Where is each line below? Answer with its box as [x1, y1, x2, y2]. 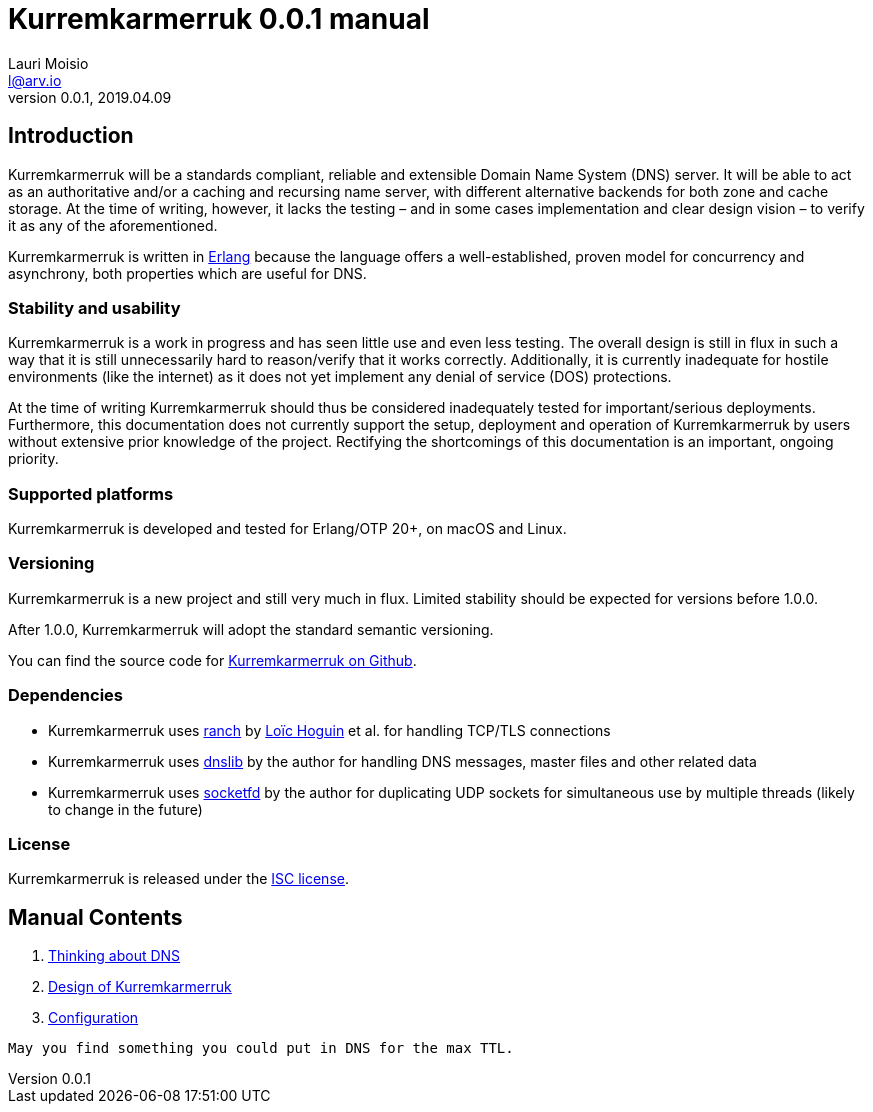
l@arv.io [8, 71, 62, 89]
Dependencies [8, 685, 124, 706]
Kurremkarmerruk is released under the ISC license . [8, 870, 349, 888]
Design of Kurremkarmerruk [48, 978, 232, 996]
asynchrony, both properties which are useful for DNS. [8, 264, 367, 282]
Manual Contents [8, 904, 183, 930]
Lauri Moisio [8, 54, 89, 72]
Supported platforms [8, 483, 174, 504]
